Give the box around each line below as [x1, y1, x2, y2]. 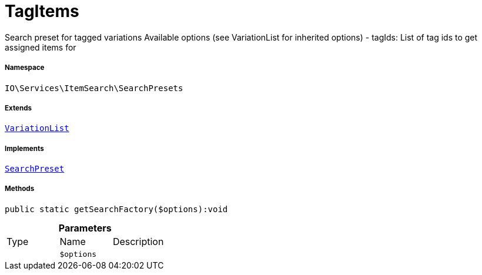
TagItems [5, 1, 79, 21]
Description [112, 235, 164, 247]
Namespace [5, 63, 45, 72]
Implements [5, 144, 44, 153]
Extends [5, 103, 32, 112]
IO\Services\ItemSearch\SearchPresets [5, 83, 183, 93]
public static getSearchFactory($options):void [5, 204, 228, 214]
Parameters [58, 222, 112, 234]
